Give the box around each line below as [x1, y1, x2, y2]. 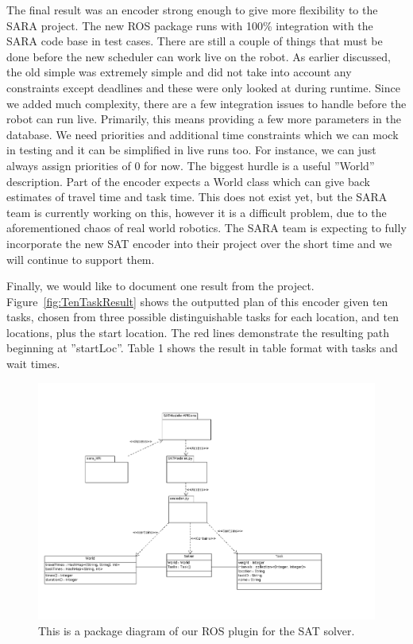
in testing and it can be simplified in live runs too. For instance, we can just [6, 142, 376, 158]
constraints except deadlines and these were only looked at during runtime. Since [6, 79, 400, 95]
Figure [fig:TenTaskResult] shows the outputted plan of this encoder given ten [6, 293, 388, 309]
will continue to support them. [6, 250, 155, 267]
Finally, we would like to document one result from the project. [6, 277, 315, 294]
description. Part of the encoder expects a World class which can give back [6, 173, 370, 189]
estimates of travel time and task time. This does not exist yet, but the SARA [6, 188, 388, 205]
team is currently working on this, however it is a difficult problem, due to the [6, 204, 387, 220]
